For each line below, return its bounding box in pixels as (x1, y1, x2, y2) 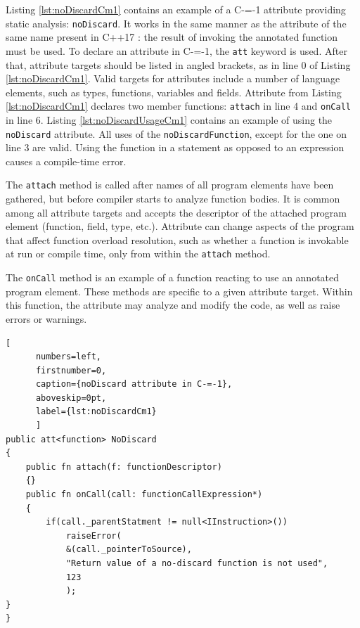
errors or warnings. (6, 311, 87, 326)
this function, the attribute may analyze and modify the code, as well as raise (6, 297, 340, 312)
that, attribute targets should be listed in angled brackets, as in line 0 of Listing (6, 57, 351, 72)
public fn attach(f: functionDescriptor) (25, 461, 222, 472)
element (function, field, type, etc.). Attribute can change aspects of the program (6, 219, 354, 233)
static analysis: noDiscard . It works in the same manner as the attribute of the (6, 15, 347, 30)
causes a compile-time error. (6, 153, 127, 168)
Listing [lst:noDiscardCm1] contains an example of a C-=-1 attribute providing (6, 2, 346, 16)
